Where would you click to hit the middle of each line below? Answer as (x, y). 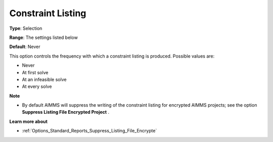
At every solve (37, 86)
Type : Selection (26, 28)
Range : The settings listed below (43, 37)
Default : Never (25, 47)
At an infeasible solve (44, 79)
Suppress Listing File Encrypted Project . (66, 112)
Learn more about (29, 121)
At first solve (35, 72)
